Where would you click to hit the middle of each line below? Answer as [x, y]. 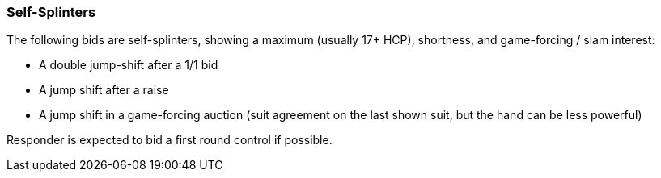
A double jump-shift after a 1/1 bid [129, 65]
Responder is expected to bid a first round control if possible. [169, 140]
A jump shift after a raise [104, 90]
